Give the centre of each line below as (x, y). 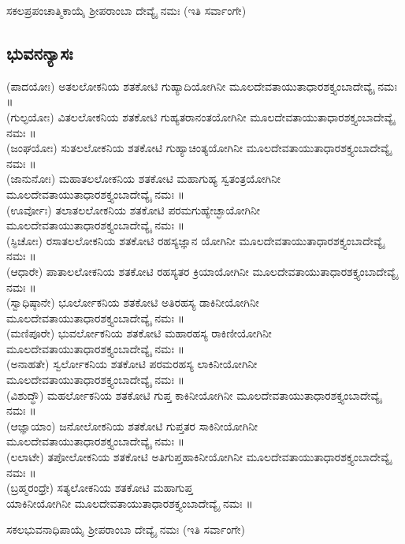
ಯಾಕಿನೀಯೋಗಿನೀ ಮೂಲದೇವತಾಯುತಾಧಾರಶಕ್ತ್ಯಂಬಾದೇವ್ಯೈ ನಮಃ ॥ (130, 503)
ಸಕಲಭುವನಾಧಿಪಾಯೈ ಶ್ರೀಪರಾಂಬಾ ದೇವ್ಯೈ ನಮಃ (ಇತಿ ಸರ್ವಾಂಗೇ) (126, 529)
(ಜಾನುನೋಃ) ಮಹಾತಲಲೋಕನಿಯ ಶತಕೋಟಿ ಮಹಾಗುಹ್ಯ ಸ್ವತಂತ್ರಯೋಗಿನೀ (143, 179)
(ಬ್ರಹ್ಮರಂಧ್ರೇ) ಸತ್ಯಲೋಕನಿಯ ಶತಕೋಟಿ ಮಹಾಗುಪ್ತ (100, 488)
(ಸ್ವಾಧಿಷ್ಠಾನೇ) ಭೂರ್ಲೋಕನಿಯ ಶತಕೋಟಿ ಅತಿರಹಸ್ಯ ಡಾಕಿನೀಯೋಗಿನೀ (133, 302)
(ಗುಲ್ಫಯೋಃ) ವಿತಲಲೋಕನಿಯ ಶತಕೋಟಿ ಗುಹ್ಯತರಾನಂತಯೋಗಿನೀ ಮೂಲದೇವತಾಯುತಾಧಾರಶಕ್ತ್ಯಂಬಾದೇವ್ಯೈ (201, 116)
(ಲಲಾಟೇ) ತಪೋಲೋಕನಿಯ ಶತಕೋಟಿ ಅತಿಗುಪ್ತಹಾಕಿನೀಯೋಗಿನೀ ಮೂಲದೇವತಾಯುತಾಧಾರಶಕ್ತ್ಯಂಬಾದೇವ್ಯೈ (199, 457)
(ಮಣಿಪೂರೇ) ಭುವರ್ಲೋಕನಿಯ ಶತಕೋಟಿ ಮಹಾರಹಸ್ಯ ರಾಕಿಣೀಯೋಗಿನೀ (139, 333)
